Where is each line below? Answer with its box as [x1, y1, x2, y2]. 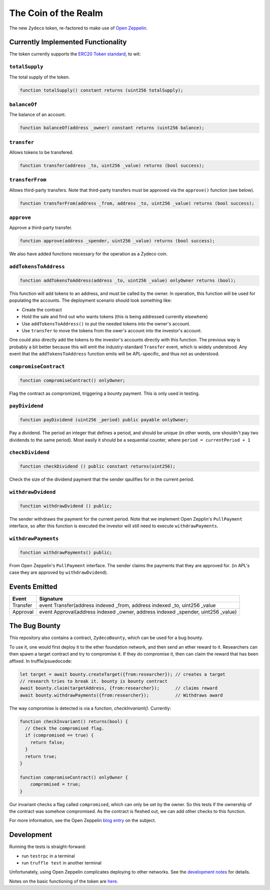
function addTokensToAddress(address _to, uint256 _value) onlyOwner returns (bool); [19, 277, 236, 283]
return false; [30, 740, 65, 745]
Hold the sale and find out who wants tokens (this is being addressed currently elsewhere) [21, 314, 208, 320]
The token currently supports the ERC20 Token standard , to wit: [9, 51, 141, 57]
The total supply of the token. [9, 74, 70, 80]
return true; [25, 754, 57, 759]
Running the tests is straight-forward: [9, 844, 86, 850]
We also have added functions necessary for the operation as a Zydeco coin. [9, 251, 168, 257]
